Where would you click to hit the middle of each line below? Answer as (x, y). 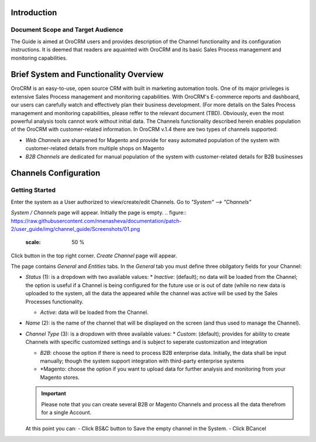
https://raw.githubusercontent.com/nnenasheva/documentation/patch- (96, 221)
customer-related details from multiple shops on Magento (95, 149)
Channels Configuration (56, 173)
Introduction (34, 13)
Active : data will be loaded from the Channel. (94, 312)
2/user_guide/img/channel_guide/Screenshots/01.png (75, 229)
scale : (33, 242)
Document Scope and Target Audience (67, 30)
